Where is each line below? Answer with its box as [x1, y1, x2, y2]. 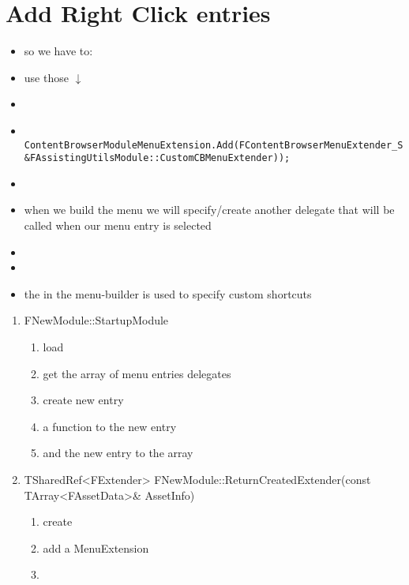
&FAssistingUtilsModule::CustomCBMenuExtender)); [24, 152, 291, 164]
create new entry [43, 392, 124, 408]
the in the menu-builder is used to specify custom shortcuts [24, 285, 312, 302]
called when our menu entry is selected [24, 217, 212, 234]
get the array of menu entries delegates [43, 365, 231, 381]
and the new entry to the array [43, 444, 193, 461]
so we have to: [24, 43, 93, 59]
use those [24, 69, 69, 85]
